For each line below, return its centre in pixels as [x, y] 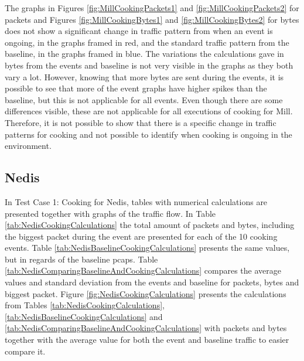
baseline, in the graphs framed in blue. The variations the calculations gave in [144, 54]
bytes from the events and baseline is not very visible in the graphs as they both [149, 65]
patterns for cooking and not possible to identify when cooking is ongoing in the [148, 134]
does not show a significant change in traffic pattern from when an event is [139, 31]
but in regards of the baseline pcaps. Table [81, 259]
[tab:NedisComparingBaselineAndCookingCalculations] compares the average [143, 270]
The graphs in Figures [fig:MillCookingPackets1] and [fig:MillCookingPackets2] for [152, 8]
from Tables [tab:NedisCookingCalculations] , [85, 305]
